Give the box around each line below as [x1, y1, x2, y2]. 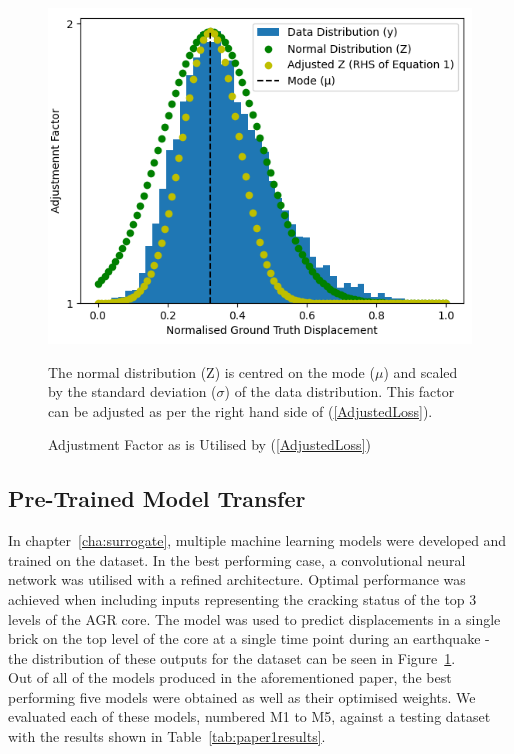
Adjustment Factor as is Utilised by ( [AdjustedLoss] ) [48, 434, 371, 455]
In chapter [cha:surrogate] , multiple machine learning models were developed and [8, 530, 507, 551]
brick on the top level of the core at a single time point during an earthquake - [8, 628, 490, 649]
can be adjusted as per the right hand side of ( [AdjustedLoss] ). [48, 400, 433, 421]
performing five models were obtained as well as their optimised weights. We [8, 686, 476, 707]
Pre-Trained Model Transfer [8, 483, 306, 514]
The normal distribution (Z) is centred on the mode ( [48, 361, 375, 382]
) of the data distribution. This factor [224, 381, 455, 402]
